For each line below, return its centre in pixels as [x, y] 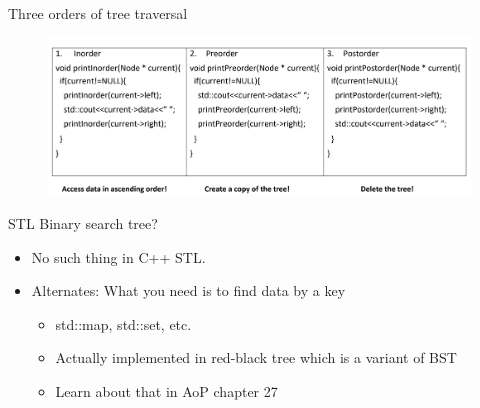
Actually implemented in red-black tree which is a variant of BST [256, 357]
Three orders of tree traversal [98, 13]
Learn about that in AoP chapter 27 [166, 391]
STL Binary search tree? [83, 223]
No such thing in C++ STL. [118, 256]
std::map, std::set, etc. [123, 323]
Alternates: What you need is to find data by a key [188, 290]
